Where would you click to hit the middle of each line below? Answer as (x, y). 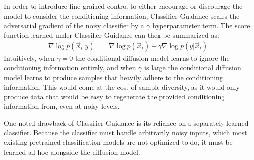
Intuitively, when (29, 58)
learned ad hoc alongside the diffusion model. (72, 151)
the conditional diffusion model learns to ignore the (152, 58)
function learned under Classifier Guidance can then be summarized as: (111, 35)
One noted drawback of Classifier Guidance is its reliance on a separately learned (126, 122)
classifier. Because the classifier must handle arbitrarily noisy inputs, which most (126, 132)
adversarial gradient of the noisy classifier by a (74, 25)
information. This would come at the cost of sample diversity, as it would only (122, 87)
